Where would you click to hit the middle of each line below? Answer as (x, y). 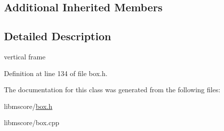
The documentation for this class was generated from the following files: (112, 90)
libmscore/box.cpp (32, 122)
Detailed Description (58, 36)
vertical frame (25, 56)
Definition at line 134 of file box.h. (56, 73)
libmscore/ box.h (28, 106)
